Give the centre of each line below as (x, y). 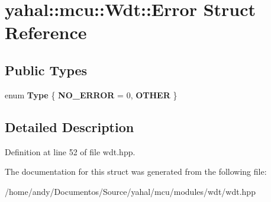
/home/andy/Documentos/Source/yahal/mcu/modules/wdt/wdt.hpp (130, 191)
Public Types (46, 70)
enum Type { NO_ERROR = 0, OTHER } (91, 94)
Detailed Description (70, 126)
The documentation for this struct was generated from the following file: (136, 171)
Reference (46, 32)
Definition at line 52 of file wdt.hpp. (70, 151)
